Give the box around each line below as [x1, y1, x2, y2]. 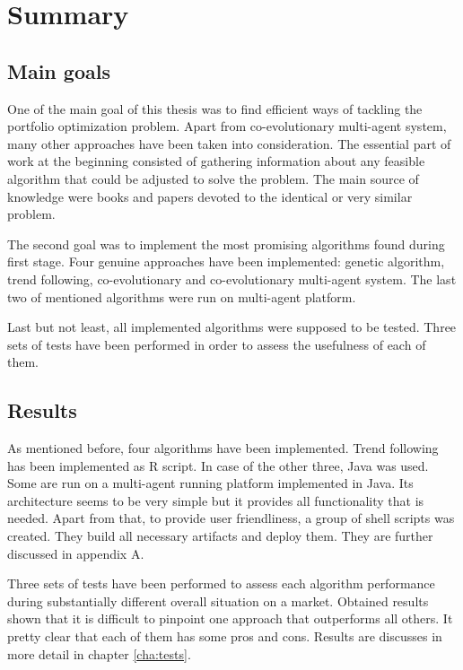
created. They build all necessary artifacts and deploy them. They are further [7, 526, 433, 545]
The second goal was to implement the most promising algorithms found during [7, 234, 445, 253]
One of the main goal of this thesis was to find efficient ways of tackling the [7, 99, 423, 117]
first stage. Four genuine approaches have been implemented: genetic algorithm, [7, 252, 445, 271]
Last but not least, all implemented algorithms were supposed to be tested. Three [7, 318, 457, 336]
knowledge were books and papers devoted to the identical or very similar [7, 187, 413, 205]
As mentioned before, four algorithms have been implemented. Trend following [7, 439, 439, 457]
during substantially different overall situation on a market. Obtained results [7, 591, 429, 610]
